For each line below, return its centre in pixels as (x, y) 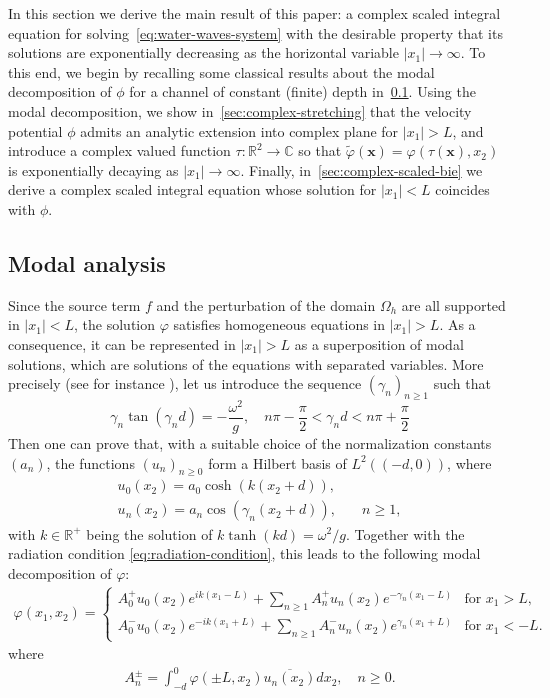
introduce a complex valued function (119, 150)
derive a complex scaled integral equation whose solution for (192, 189)
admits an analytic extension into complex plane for (239, 130)
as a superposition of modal (379, 343)
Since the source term (74, 304)
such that (462, 383)
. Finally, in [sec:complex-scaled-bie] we (361, 169)
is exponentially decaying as (93, 169)
